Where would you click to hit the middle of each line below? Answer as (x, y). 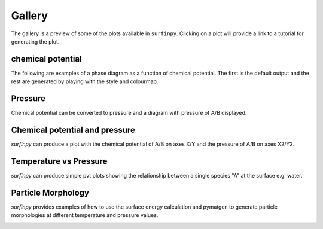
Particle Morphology (50, 192)
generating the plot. (35, 41)
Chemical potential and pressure (73, 129)
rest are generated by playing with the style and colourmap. (85, 81)
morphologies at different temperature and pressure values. (85, 215)
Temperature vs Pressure (59, 161)
